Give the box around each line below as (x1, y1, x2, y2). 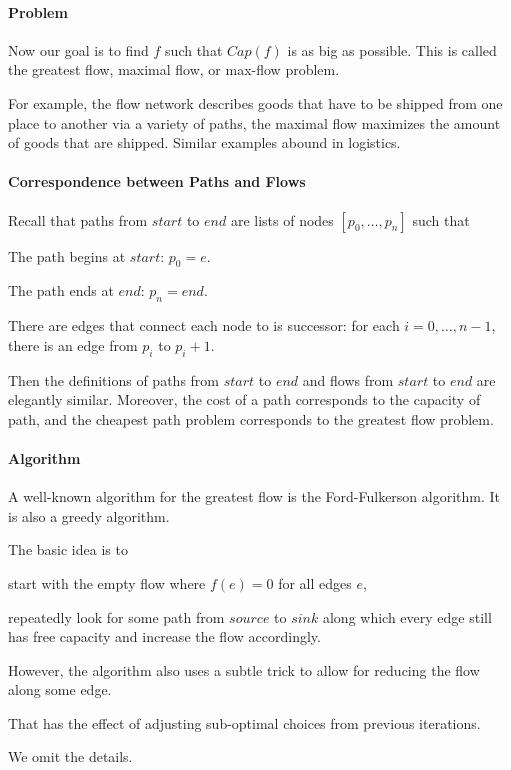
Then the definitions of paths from (8, 369, 219, 390)
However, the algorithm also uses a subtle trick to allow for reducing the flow (8, 659, 480, 680)
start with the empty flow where (8, 572, 206, 593)
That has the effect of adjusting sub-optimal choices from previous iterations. (8, 712, 481, 733)
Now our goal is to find (8, 39, 149, 60)
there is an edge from (8, 334, 138, 355)
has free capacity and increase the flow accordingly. (8, 626, 321, 647)
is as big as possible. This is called (287, 39, 497, 60)
